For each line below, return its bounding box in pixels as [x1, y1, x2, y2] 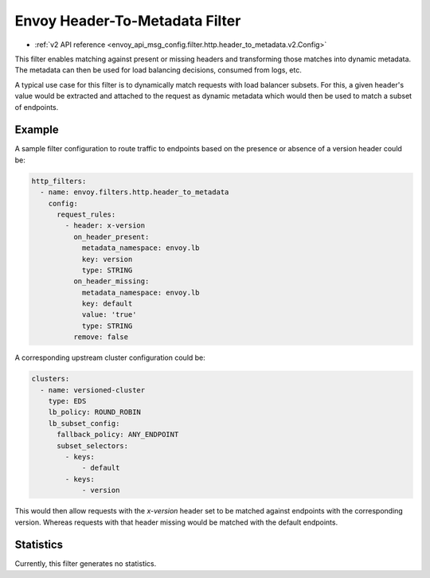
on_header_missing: [72, 277, 150, 286]
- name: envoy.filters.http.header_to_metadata [40, 188, 229, 197]
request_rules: [57, 209, 116, 219]
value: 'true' [81, 310, 137, 319]
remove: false [72, 333, 129, 342]
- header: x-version [64, 221, 146, 230]
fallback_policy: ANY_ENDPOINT [57, 430, 179, 439]
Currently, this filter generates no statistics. [14, 559, 157, 568]
